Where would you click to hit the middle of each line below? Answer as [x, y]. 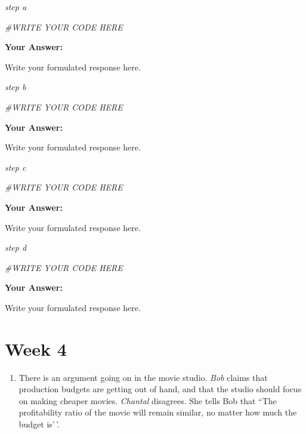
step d [16, 247]
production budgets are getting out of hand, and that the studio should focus [160, 389]
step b [16, 87]
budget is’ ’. [39, 424]
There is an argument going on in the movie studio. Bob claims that [143, 377]
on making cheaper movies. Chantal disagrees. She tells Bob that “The [148, 400]
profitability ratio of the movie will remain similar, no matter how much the [158, 412]
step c [16, 167]
